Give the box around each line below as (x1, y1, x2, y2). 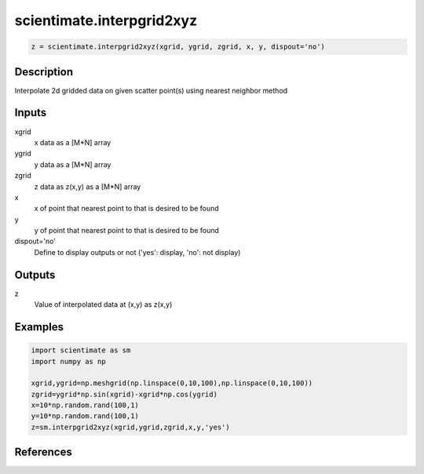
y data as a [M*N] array (34, 159, 111, 169)
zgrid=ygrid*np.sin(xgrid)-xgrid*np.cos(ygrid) (31, 389, 217, 399)
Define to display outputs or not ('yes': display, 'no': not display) (34, 247, 241, 257)
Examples (14, 320, 64, 334)
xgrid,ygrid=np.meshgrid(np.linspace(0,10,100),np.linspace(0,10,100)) (31, 379, 313, 388)
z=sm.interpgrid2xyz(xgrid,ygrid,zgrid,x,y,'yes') (31, 422, 231, 432)
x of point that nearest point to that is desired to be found (34, 204, 219, 213)
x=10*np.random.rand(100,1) (31, 401, 139, 410)
